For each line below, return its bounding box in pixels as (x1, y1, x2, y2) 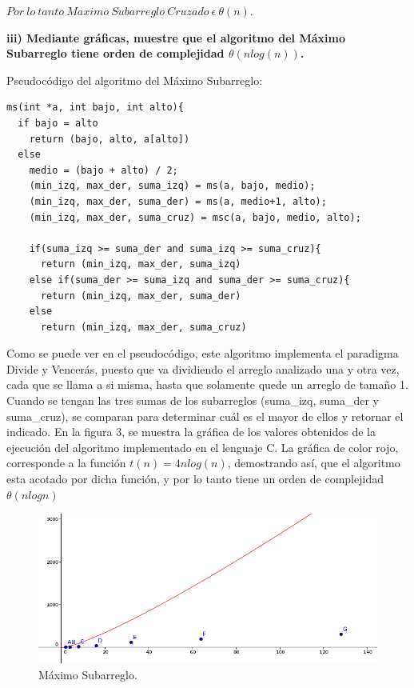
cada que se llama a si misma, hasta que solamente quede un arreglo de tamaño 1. (6, 376, 408, 393)
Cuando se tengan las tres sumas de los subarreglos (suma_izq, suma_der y (6, 392, 379, 409)
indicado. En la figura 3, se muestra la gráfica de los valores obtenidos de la (6, 423, 376, 440)
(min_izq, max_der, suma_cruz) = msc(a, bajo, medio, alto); (29, 211, 361, 223)
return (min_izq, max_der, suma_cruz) (40, 321, 247, 333)
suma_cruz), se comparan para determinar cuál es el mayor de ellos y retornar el (6, 407, 404, 424)
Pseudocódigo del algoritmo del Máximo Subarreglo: (6, 71, 263, 88)
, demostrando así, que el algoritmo (227, 454, 400, 471)
